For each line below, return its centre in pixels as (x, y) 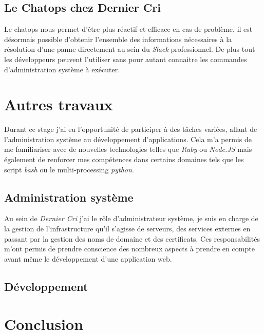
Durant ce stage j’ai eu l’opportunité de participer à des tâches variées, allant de (131, 129)
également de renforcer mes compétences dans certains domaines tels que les (124, 159)
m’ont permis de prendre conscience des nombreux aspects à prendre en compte (129, 249)
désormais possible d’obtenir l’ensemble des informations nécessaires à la (118, 39)
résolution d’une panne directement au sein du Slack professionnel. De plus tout (130, 49)
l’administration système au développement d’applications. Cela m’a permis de (128, 139)
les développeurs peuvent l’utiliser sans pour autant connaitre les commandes (126, 59)
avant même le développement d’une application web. (88, 258)
